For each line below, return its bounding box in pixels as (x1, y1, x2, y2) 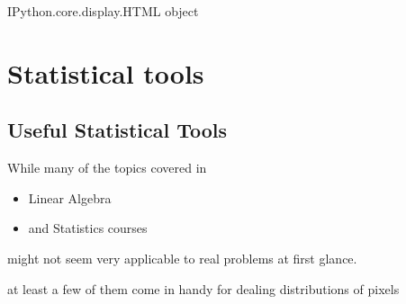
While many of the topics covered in (7, 158, 207, 177)
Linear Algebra (28, 188, 112, 207)
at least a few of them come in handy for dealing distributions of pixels (7, 279, 400, 298)
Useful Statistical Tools (7, 116, 228, 144)
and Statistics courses (28, 219, 148, 237)
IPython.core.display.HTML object (7, 2, 199, 20)
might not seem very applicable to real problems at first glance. (7, 248, 357, 267)
